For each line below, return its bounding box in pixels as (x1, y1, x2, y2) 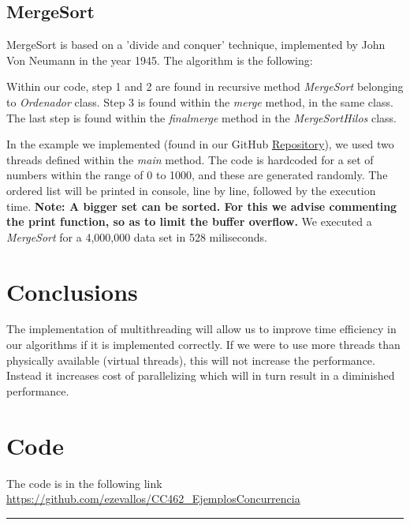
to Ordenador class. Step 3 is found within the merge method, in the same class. (6, 93, 393, 110)
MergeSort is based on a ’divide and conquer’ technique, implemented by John (6, 36, 386, 53)
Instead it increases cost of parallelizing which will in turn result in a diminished (6, 367, 395, 384)
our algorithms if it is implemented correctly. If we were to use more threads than (6, 336, 401, 353)
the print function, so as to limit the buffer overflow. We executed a (6, 213, 372, 230)
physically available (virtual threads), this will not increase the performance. (6, 351, 375, 368)
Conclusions (6, 275, 138, 307)
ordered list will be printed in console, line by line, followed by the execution (6, 182, 376, 198)
